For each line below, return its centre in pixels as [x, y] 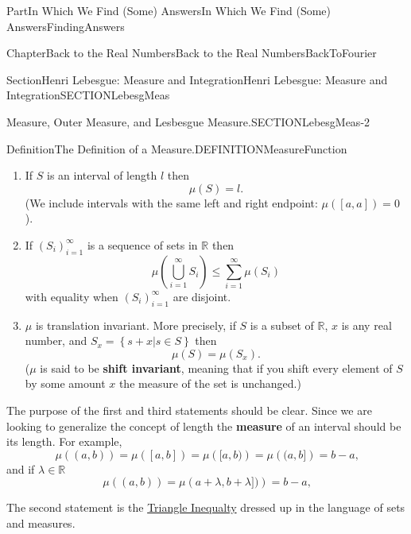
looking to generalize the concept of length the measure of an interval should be [204, 426]
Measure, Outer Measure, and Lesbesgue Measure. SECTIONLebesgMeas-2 [188, 121]
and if [21, 468]
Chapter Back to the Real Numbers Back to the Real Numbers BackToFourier [192, 53]
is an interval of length [102, 175]
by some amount [65, 383]
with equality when [72, 296]
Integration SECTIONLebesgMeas [88, 95]
